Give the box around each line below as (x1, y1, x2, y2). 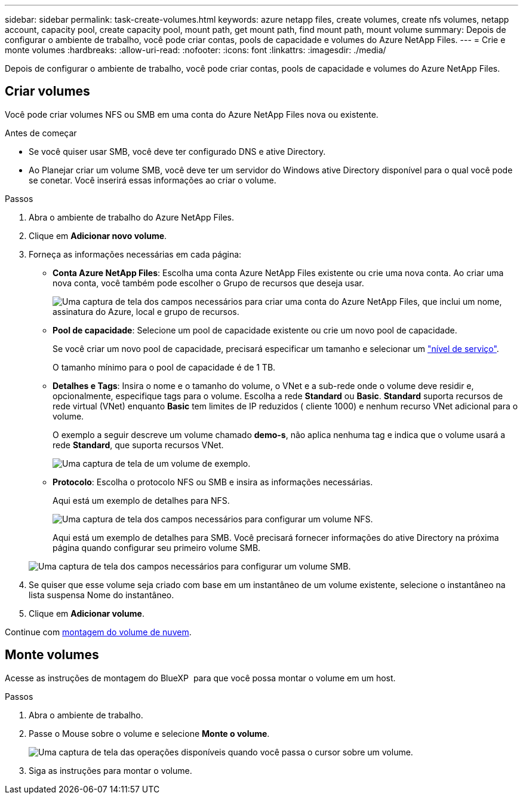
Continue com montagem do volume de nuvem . (5, 626, 192, 637)
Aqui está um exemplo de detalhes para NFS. (53, 495, 230, 506)
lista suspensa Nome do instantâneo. (29, 589, 174, 600)
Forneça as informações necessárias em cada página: (29, 249, 242, 259)
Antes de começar (5, 127, 77, 138)
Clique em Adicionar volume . (29, 608, 144, 619)
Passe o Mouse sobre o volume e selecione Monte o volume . (29, 728, 270, 739)
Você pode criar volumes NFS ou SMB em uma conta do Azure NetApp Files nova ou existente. (5, 109, 379, 120)
